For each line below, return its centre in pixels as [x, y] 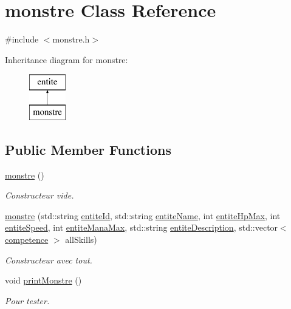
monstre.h [71, 39]
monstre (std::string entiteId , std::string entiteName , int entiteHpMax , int [143, 215]
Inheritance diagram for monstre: [67, 59]
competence [27, 239]
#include [22, 39]
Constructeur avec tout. [49, 260]
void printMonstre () [43, 280]
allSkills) [81, 239]
